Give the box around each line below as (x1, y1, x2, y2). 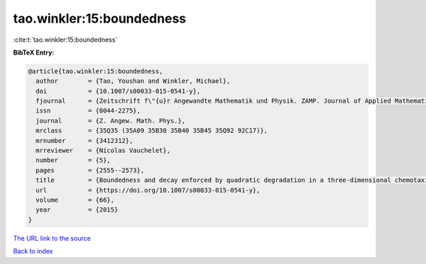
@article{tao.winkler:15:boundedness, (28, 67, 163, 75)
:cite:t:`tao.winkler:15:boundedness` (13, 35, 118, 44)
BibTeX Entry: (13, 48, 55, 57)
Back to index (13, 247, 53, 256)
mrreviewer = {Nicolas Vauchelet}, (35, 147, 170, 155)
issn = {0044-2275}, (35, 107, 141, 115)
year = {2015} (35, 206, 119, 214)
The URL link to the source (13, 234, 92, 242)
